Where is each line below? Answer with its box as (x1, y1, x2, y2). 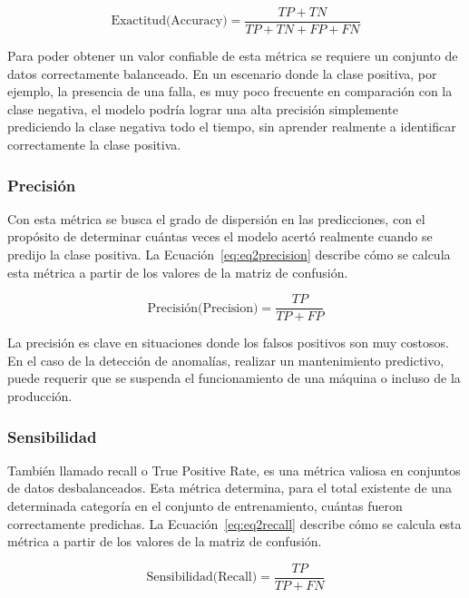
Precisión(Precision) (147, 301, 259, 315)
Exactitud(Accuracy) (111, 15, 228, 28)
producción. (7, 387, 73, 406)
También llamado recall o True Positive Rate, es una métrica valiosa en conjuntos (7, 460, 461, 479)
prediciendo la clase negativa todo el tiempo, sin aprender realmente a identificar (7, 117, 456, 136)
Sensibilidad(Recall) (146, 571, 258, 584)
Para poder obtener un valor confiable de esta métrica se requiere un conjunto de (7, 46, 458, 65)
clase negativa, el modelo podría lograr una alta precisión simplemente (7, 99, 398, 118)
